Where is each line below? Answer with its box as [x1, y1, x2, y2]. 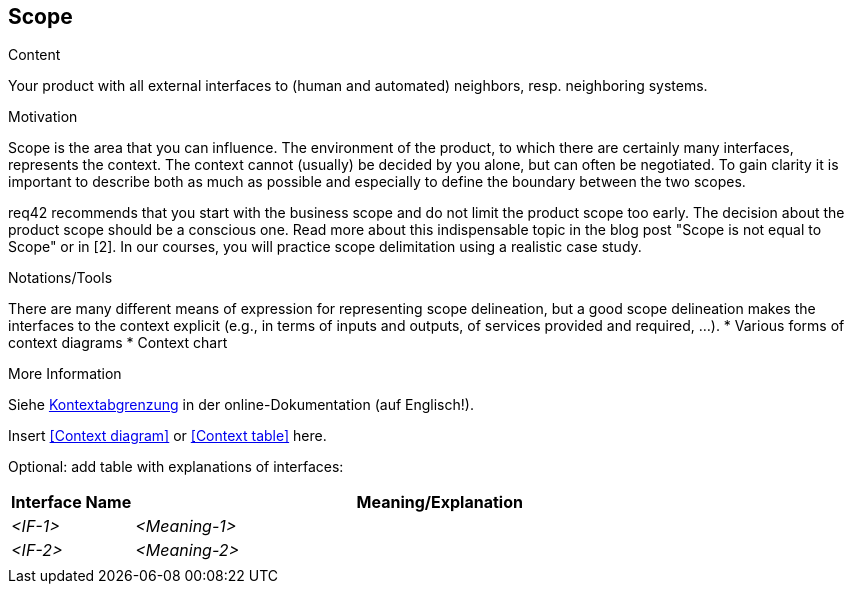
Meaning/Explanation [356, 492, 523, 513]
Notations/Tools [8, 269, 113, 287]
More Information [8, 365, 122, 383]
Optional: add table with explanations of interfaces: [8, 458, 344, 476]
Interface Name [11, 492, 132, 513]
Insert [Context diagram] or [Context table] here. [8, 427, 327, 445]
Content [8, 46, 61, 64]
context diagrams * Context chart [8, 334, 228, 352]
